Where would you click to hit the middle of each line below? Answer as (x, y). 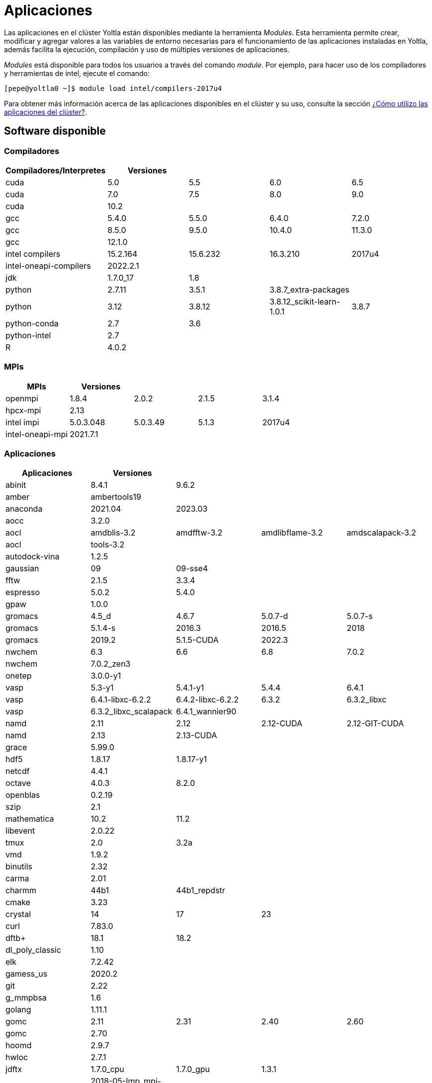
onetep (19, 676)
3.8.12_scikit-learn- (305, 301)
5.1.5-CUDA (197, 640)
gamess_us (27, 974)
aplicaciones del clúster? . (45, 112)
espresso (23, 592)
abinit (16, 485)
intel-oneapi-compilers (48, 266)
